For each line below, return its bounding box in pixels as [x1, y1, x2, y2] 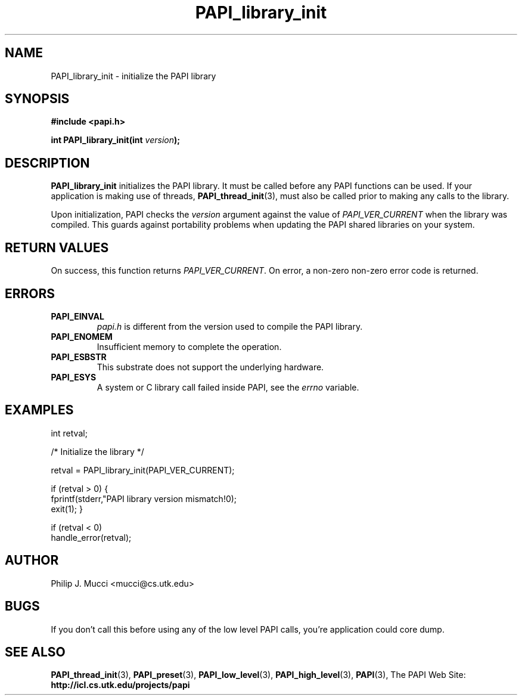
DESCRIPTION [5, 155, 90, 171]
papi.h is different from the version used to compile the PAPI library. [97, 321, 363, 332]
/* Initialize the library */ [51, 446, 144, 457]
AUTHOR [5, 553, 59, 568]
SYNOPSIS [5, 91, 70, 107]
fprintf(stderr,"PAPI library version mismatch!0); [51, 493, 237, 504]
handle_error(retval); [51, 532, 132, 543]
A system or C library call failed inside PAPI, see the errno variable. [97, 382, 359, 392]
